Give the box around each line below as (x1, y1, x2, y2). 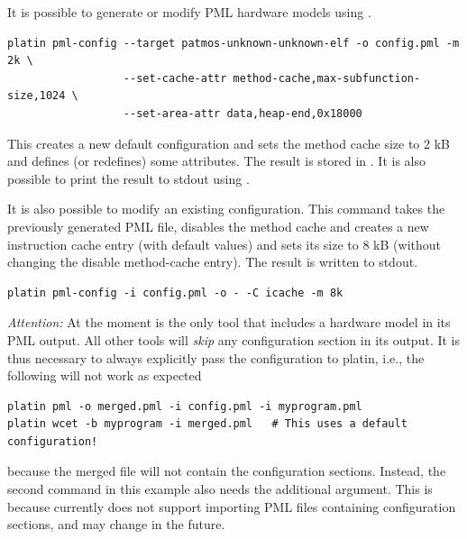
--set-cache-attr (123, 71, 227, 85)
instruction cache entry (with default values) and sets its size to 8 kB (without (7, 234, 441, 253)
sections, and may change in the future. (7, 515, 225, 534)
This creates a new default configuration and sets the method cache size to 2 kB (7, 133, 450, 152)
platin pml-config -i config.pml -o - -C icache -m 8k (7, 286, 343, 299)
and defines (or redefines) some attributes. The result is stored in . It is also (7, 151, 426, 170)
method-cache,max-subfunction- (233, 71, 421, 85)
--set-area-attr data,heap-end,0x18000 (123, 106, 362, 120)
